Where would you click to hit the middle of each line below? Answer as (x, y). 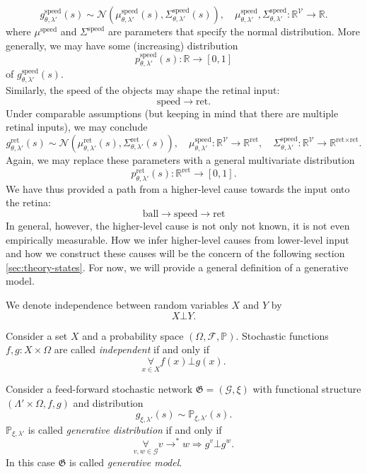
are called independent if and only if (132, 349)
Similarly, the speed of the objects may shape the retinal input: (143, 90)
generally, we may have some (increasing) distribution (122, 45)
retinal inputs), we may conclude (77, 127)
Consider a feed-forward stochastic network (99, 389)
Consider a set (37, 335)
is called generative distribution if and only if (125, 430)
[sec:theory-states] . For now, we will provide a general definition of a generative (177, 267)
